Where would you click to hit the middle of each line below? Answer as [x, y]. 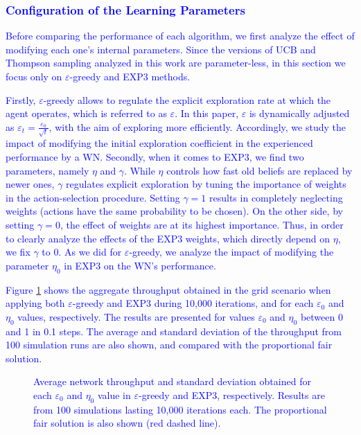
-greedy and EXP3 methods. [130, 76]
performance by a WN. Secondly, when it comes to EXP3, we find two [155, 157]
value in [114, 394]
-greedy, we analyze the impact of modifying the [231, 252]
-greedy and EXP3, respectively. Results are [231, 394]
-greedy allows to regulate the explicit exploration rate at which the [187, 99]
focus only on [34, 76]
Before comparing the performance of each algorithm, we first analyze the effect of [180, 36]
